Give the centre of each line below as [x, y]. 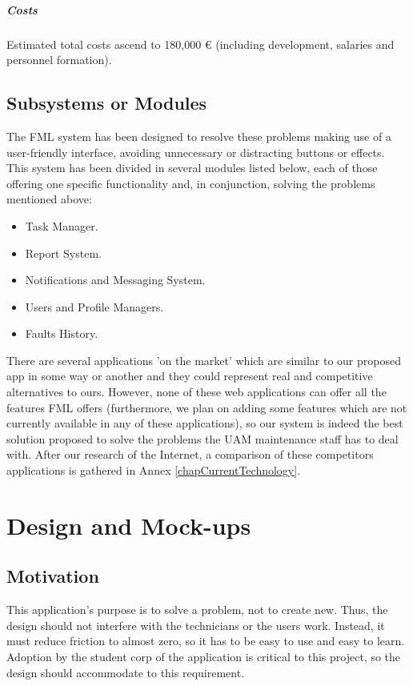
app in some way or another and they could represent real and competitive [190, 376]
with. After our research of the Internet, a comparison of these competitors [190, 454]
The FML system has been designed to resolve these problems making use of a [199, 136]
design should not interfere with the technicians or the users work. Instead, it [196, 625]
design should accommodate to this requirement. [126, 672]
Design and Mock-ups [129, 525]
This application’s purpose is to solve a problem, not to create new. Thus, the [197, 610]
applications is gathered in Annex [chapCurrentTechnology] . [154, 470]
